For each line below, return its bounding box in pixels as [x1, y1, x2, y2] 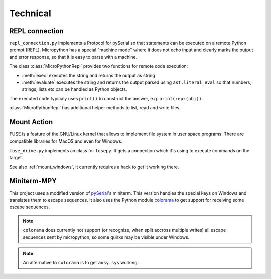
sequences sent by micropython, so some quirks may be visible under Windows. [23, 234, 190, 240]
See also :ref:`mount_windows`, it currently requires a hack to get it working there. [9, 164, 179, 170]
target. [9, 155, 23, 161]
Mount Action [9, 118, 53, 126]
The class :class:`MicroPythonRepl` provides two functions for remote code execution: [9, 63, 188, 69]
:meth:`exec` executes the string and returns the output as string [22, 72, 155, 78]
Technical [9, 8, 51, 19]
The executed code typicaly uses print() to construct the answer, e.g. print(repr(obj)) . [9, 95, 203, 101]
